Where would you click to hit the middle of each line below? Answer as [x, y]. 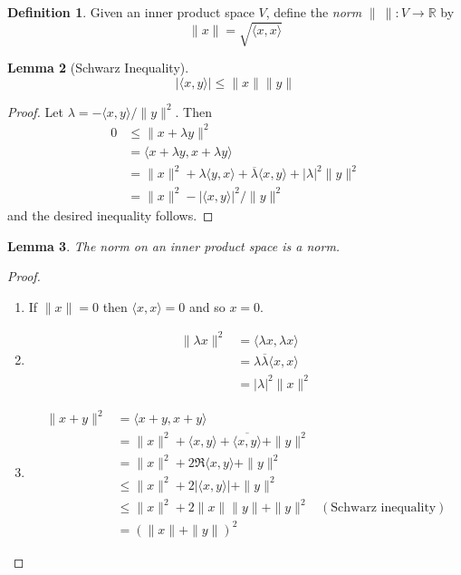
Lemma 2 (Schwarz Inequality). [98, 68]
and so [207, 306]
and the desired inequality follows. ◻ [110, 214]
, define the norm [314, 12]
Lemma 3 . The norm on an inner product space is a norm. [174, 245]
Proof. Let [35, 111]
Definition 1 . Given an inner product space [131, 12]
